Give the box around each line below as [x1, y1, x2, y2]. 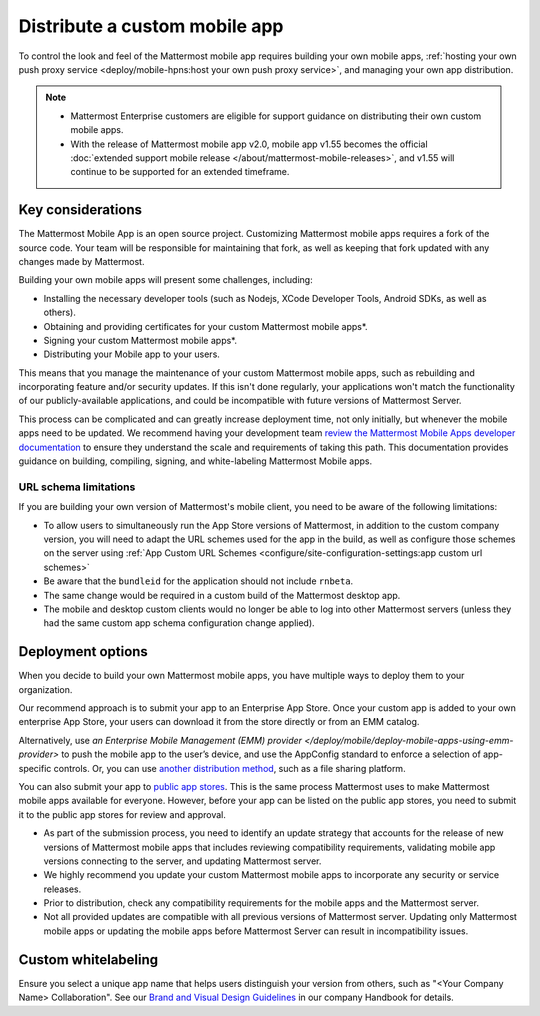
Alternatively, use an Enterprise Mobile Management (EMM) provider [18, 734, 303, 746]
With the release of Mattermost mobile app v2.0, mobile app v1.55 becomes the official [70, 138, 429, 150]
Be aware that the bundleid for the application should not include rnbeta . [43, 575, 354, 587]
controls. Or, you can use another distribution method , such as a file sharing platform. [53, 762, 406, 774]
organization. [18, 683, 73, 695]
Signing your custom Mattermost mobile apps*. [43, 334, 237, 346]
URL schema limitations [18, 480, 136, 494]
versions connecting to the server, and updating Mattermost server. [43, 855, 322, 867]
